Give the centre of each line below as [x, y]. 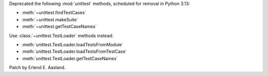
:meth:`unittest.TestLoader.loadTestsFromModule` [72, 44]
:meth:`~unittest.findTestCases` [54, 13]
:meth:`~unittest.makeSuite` [50, 19]
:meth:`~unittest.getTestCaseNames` [59, 27]
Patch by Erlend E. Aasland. [37, 68]
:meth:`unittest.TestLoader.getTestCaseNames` [70, 58]
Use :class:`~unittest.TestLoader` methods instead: [61, 36]
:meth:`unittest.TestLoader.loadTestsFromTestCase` [74, 51]
